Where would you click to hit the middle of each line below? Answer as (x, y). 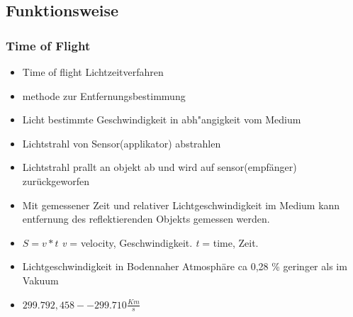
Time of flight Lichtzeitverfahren (93, 72)
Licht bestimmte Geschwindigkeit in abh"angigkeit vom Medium (162, 119)
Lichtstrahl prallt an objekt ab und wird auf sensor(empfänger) (159, 167)
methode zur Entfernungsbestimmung (104, 95)
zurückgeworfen (56, 180)
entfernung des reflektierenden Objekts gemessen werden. (146, 219)
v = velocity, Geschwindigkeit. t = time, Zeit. (160, 242)
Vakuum (40, 280)
